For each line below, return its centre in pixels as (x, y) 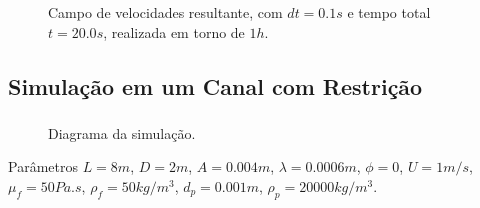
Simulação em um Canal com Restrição (215, 85)
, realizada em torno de (174, 31)
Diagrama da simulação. (122, 132)
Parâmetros (43, 166)
